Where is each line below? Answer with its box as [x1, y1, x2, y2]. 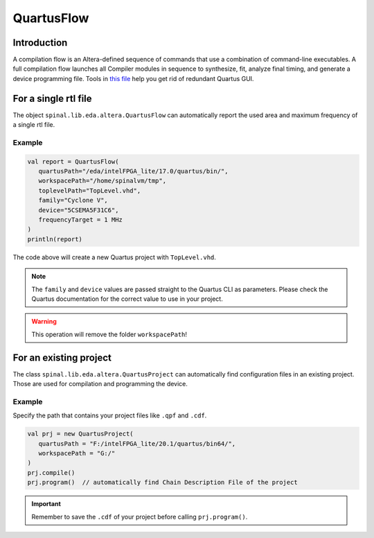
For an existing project [12, 352, 112, 363]
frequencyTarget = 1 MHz [38, 216, 123, 224]
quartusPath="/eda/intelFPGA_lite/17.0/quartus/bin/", [38, 167, 229, 175]
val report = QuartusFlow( [27, 157, 119, 166]
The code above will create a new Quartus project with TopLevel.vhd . [12, 253, 216, 261]
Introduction [12, 37, 68, 49]
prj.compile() [27, 469, 75, 476]
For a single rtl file [12, 92, 93, 104]
